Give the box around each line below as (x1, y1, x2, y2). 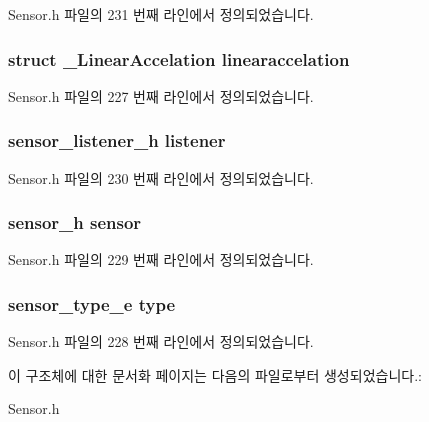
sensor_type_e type (8, 291, 176, 316)
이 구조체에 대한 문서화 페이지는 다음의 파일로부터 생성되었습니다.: (8, 364, 422, 385)
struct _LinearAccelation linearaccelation (8, 46, 350, 71)
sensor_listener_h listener (8, 128, 226, 153)
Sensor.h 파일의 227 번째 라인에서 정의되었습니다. (8, 85, 314, 106)
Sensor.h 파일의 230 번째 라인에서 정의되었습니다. (8, 167, 314, 188)
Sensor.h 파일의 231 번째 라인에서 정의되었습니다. (8, 4, 314, 24)
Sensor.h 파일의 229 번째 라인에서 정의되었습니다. (8, 249, 314, 270)
